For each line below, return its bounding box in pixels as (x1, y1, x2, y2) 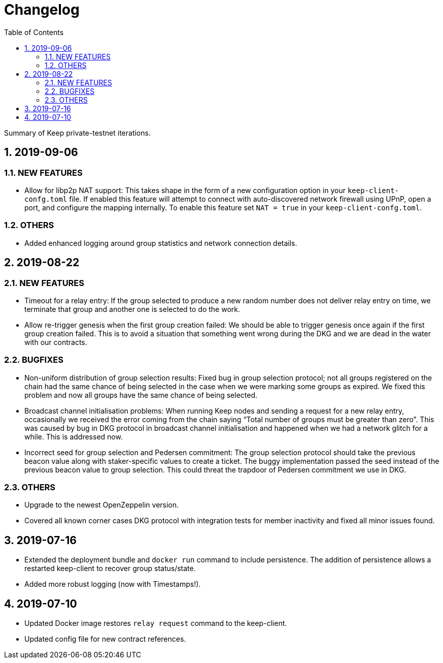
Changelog (4, 1, 80, 18)
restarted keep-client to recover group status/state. (24, 564, 196, 573)
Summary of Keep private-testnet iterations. (4, 128, 151, 137)
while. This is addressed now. (24, 432, 123, 441)
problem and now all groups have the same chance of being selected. (24, 390, 258, 399)
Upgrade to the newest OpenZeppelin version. (24, 500, 179, 510)
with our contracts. (24, 337, 87, 346)
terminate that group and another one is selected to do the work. (24, 304, 241, 313)
